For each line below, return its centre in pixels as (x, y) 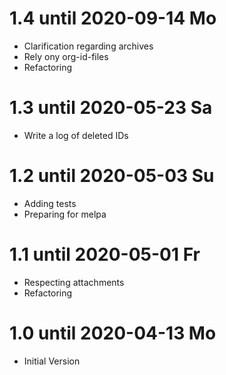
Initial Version (52, 361)
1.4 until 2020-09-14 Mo (113, 18)
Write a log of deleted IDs (76, 135)
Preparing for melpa (65, 214)
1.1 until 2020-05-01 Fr (105, 254)
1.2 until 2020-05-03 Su (112, 176)
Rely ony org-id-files (66, 56)
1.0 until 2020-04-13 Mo (113, 333)
